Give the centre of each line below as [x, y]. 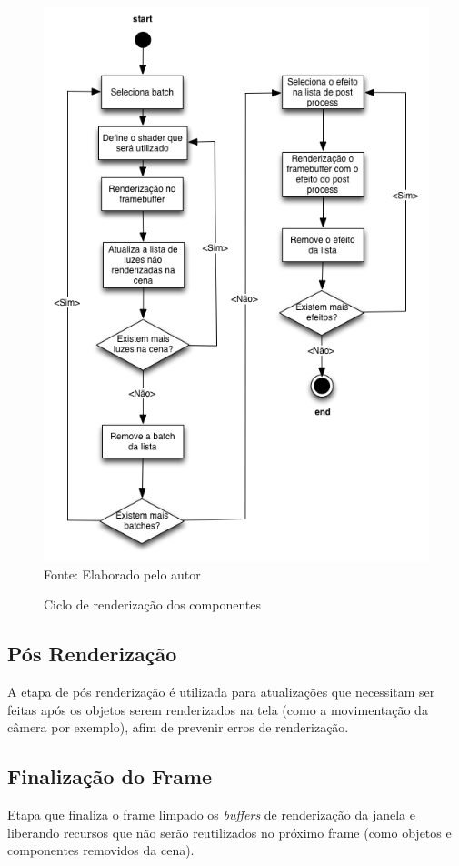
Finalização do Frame [110, 776]
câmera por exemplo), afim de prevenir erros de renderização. [178, 727]
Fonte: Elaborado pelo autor [122, 574]
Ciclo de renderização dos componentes [152, 604]
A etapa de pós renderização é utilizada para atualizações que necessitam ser [221, 692]
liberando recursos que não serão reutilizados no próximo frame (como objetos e [229, 832]
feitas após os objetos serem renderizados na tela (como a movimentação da [218, 709]
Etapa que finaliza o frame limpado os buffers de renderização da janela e [211, 815]
